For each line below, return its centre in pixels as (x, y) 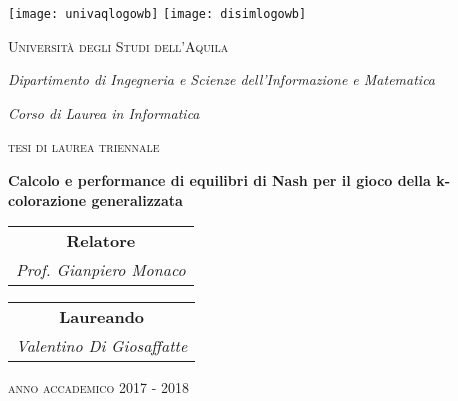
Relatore (101, 241)
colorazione (47, 199)
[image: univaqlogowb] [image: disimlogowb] (157, 14)
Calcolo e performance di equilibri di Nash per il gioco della (219, 180)
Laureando (102, 317)
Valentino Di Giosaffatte (102, 346)
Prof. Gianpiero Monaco (101, 270)
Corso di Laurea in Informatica (104, 112)
